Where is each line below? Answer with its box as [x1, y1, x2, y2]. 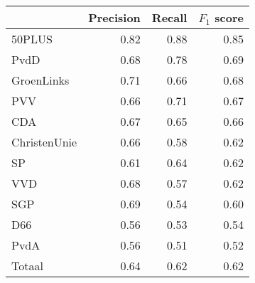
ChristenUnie [11, 134, 77, 150]
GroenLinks [11, 72, 70, 88]
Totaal [11, 257, 43, 274]
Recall [151, 9, 188, 26]
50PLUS [11, 31, 53, 47]
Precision [88, 9, 141, 26]
